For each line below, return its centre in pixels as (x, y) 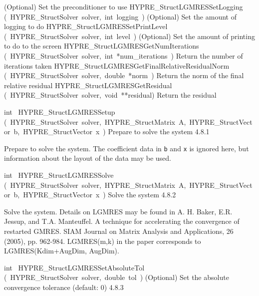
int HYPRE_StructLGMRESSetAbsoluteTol (74, 267)
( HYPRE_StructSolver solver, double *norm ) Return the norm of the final (124, 75)
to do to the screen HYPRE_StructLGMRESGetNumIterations (102, 46)
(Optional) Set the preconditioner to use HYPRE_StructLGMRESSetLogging (124, 7)
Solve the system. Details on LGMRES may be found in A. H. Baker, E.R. (118, 211)
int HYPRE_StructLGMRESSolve (59, 175)
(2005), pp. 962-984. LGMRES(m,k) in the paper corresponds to (103, 241)
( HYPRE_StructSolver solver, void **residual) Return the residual (110, 95)
